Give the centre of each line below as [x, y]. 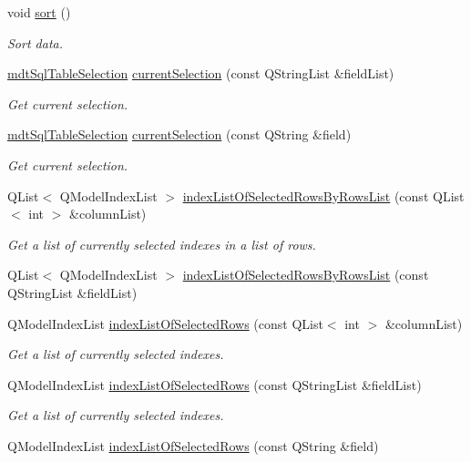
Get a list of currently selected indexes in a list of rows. [162, 244]
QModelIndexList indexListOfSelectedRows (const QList [165, 323]
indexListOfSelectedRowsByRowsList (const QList [323, 195]
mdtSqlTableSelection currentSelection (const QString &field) [179, 134]
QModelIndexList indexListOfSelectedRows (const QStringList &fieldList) [215, 384]
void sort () [39, 12]
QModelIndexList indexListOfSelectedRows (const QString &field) [193, 445]
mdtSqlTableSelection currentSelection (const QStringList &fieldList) [201, 73]
